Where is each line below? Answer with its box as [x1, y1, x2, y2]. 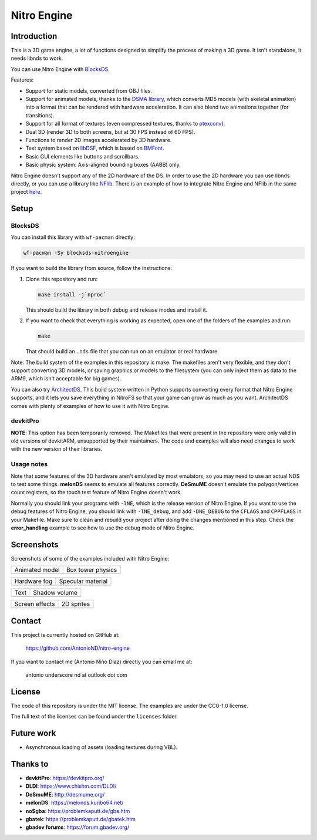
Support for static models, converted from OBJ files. [25, 87, 153, 94]
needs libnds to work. [11, 55, 63, 62]
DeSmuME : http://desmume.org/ [25, 791, 105, 798]
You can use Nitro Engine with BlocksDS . [11, 65, 110, 73]
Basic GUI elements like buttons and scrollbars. [25, 153, 140, 160]
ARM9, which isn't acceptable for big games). [11, 375, 122, 382]
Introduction [11, 31, 58, 41]
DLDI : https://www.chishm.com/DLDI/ [25, 782, 117, 790]
